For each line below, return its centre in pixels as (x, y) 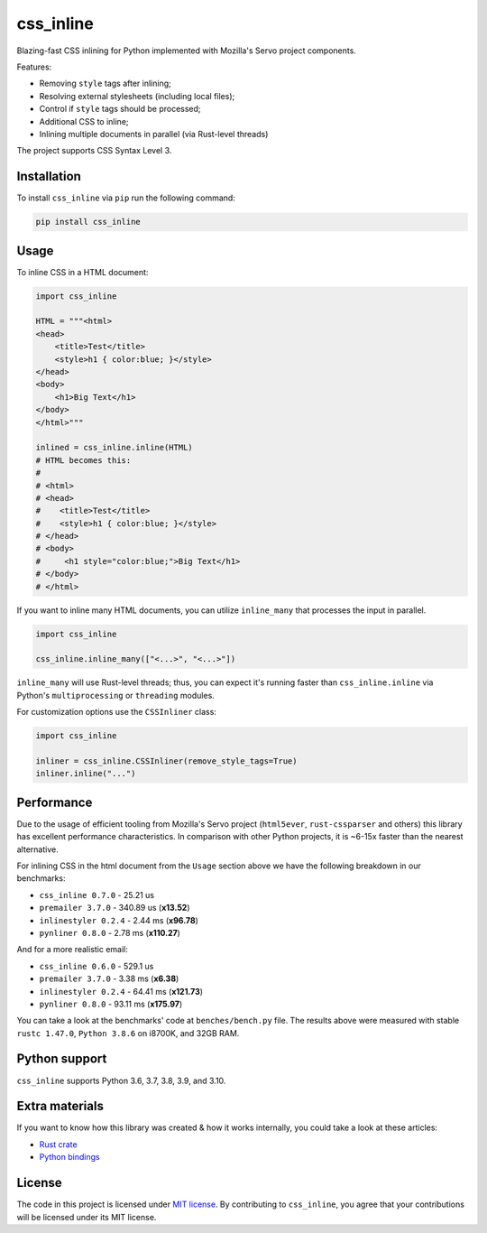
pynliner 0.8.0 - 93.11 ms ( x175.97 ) (111, 1004)
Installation (49, 176)
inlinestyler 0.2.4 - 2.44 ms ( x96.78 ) (119, 920)
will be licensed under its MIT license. (87, 1217)
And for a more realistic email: (72, 950)
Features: (34, 67)
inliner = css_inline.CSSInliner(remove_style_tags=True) (166, 761)
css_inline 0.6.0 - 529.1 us (96, 966)
